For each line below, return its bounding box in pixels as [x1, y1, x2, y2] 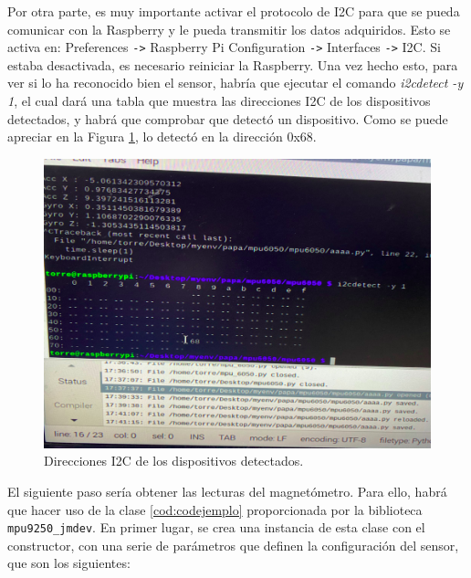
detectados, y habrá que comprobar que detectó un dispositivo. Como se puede [7, 109, 448, 128]
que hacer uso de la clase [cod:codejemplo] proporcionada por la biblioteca [7, 499, 423, 519]
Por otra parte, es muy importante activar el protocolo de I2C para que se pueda [7, 2, 460, 20]
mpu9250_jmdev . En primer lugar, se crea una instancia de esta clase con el [7, 518, 425, 537]
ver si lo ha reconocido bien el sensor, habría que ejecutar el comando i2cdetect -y [7, 73, 464, 92]
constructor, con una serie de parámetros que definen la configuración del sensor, [7, 535, 459, 554]
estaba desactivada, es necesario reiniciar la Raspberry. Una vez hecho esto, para [7, 55, 458, 74]
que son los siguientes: [7, 553, 131, 573]
